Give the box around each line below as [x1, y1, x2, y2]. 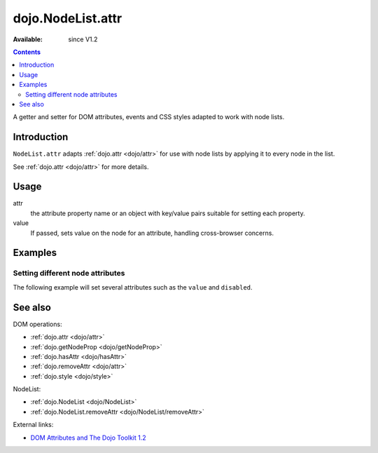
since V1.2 [68, 35, 98, 43]
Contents [13, 48, 41, 56]
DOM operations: [13, 320, 62, 328]
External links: [13, 421, 54, 429]
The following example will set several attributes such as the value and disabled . [13, 283, 253, 291]
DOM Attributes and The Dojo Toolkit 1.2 [30, 433, 146, 442]
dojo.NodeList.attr [13, 11, 122, 26]
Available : [13, 35, 43, 43]
